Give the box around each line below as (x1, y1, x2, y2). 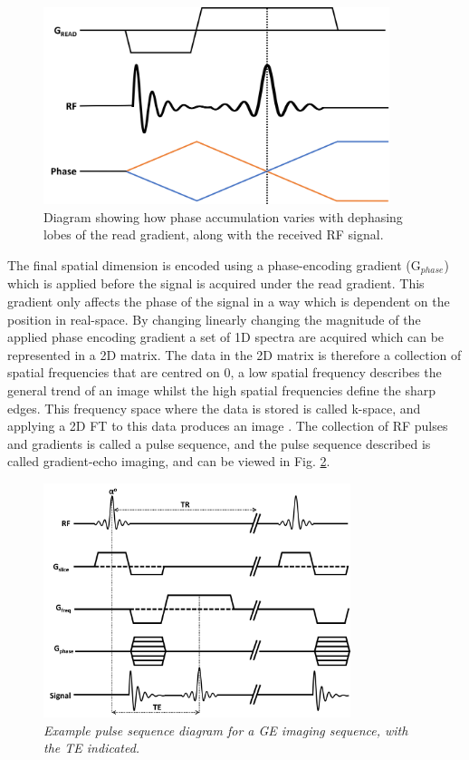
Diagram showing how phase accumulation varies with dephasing (43, 207, 403, 226)
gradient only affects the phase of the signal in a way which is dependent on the (7, 292, 450, 311)
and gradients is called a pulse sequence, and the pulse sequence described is (7, 434, 431, 453)
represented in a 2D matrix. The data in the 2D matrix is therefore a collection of (7, 345, 462, 364)
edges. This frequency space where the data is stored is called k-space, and (7, 398, 421, 417)
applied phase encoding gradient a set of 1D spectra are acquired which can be (7, 327, 445, 346)
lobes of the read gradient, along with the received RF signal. (43, 225, 384, 244)
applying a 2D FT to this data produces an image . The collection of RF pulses (7, 416, 448, 435)
